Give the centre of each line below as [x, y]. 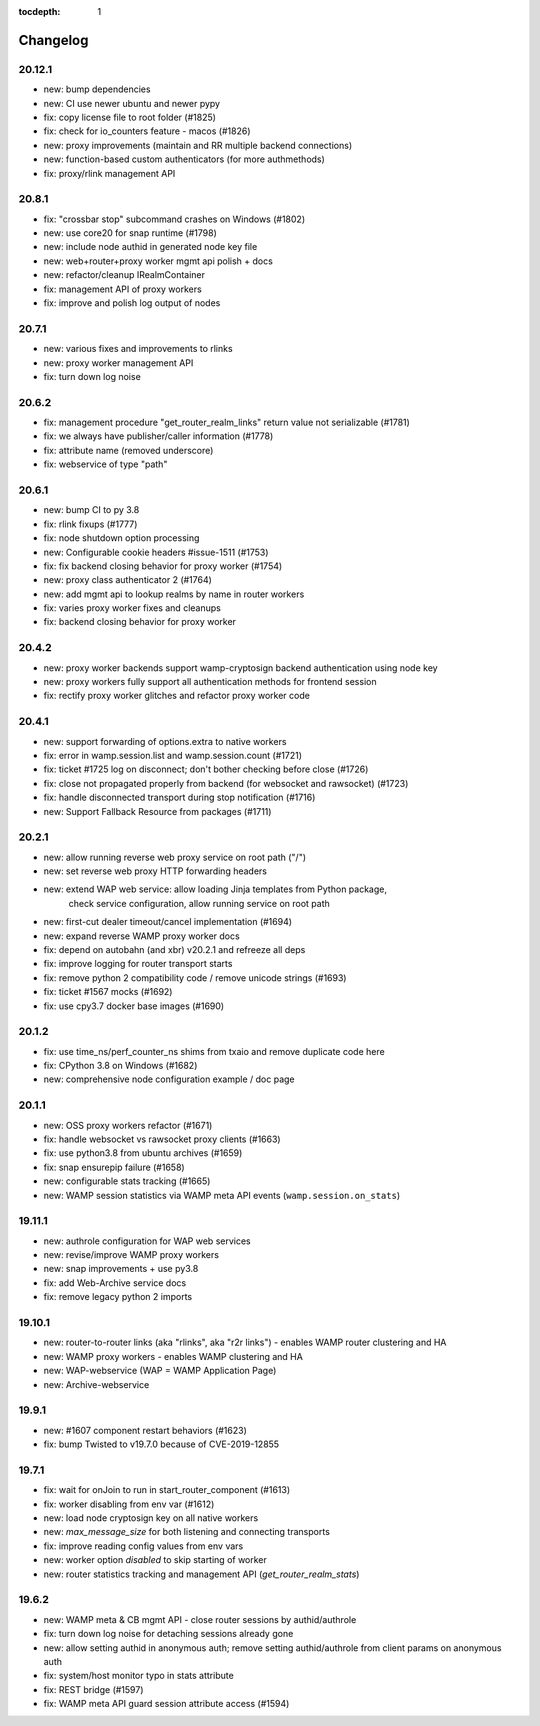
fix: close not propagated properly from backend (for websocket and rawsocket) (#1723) [226, 783]
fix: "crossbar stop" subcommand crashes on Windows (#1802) [174, 219]
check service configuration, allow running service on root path [199, 903]
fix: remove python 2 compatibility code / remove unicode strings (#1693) [195, 977]
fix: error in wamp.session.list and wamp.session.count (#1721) [173, 755]
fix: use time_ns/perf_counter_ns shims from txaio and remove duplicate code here [214, 1051]
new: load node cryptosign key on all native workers [151, 1518]
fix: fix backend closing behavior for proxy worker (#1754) [163, 566]
